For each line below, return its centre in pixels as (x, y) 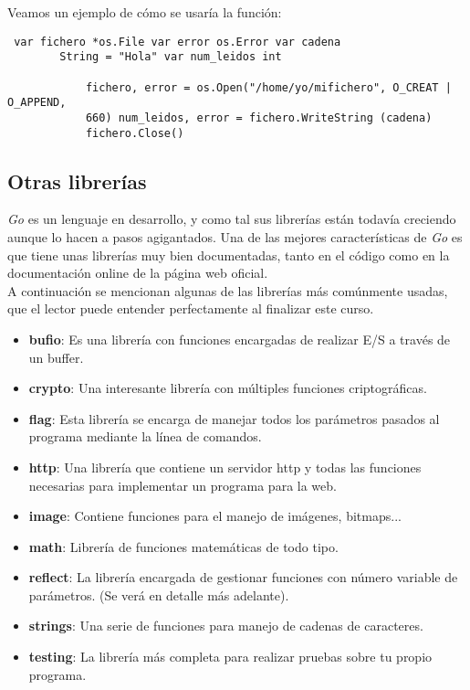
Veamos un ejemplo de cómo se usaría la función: (145, 12)
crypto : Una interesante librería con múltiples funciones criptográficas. (228, 388)
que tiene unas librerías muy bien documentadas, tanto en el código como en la (229, 255)
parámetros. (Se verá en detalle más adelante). (159, 594)
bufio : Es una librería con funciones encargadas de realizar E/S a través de (240, 339)
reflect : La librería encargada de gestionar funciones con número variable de (243, 577)
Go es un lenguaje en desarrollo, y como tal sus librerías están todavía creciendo (232, 219)
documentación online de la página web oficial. (138, 273)
